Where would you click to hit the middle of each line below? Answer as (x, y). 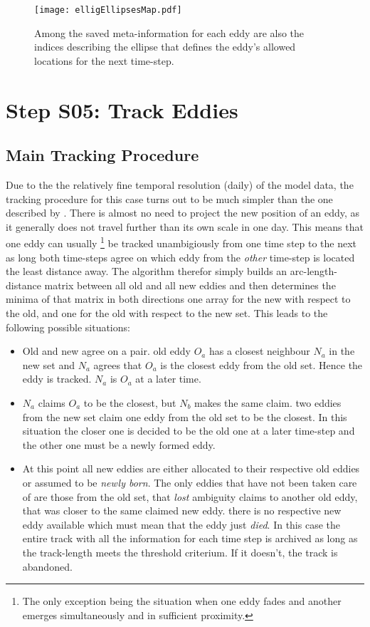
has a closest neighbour (259, 351)
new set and (48, 364)
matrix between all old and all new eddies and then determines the (190, 285)
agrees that (118, 364)
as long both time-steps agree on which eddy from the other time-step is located (180, 257)
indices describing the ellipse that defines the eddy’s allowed (165, 47)
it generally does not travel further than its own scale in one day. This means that (185, 226)
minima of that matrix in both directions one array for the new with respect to (178, 299)
